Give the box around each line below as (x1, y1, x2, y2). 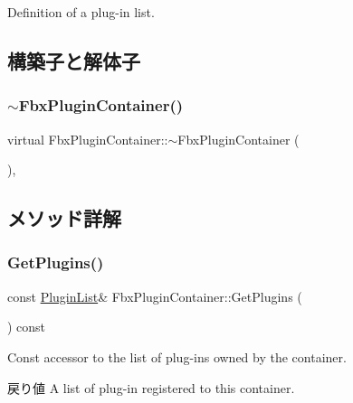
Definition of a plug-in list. (7, 3, 155, 21)
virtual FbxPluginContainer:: (7, 129, 168, 148)
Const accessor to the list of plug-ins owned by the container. (7, 347, 347, 366)
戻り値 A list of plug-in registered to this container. (7, 378, 295, 397)
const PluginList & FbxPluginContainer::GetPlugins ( (7, 286, 302, 305)
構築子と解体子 (7, 46, 140, 74)
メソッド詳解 (7, 204, 121, 232)
